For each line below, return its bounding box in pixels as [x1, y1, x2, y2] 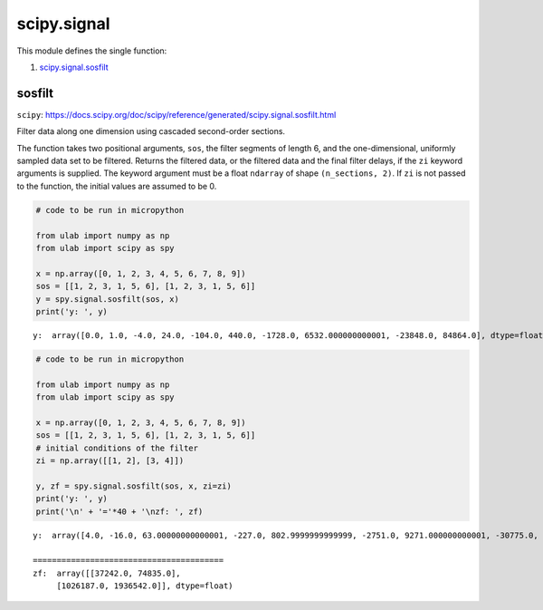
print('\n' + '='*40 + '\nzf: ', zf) [35, 506, 204, 517]
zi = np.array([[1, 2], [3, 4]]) [35, 456, 185, 466]
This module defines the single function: [16, 45, 167, 56]
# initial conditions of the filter [35, 442, 199, 453]
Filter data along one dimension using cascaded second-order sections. [16, 126, 285, 137]
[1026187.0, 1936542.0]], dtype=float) [56, 581, 234, 591]
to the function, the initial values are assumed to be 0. [16, 180, 217, 191]
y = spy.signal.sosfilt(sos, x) [35, 294, 180, 304]
